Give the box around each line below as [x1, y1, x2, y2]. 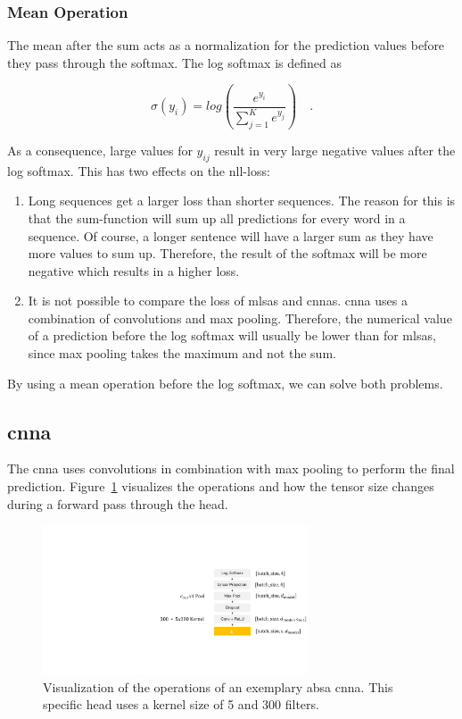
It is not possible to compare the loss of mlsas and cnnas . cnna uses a [28, 291, 408, 310]
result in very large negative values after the [214, 140, 456, 159]
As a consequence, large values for [7, 140, 193, 159]
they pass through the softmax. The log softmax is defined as [7, 53, 342, 71]
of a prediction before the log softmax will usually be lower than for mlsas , [28, 326, 436, 345]
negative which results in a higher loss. [28, 261, 240, 280]
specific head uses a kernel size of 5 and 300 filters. [43, 695, 319, 714]
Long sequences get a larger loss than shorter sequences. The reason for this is [28, 191, 456, 210]
